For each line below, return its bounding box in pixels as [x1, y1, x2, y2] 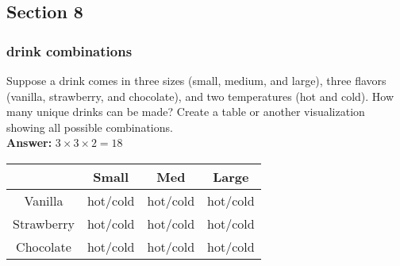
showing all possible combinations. [6, 118, 173, 135]
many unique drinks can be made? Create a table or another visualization [6, 103, 365, 120]
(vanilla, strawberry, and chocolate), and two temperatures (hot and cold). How [6, 87, 394, 104]
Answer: [6, 134, 52, 151]
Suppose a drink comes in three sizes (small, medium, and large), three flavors [6, 72, 387, 88]
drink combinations [6, 40, 133, 60]
